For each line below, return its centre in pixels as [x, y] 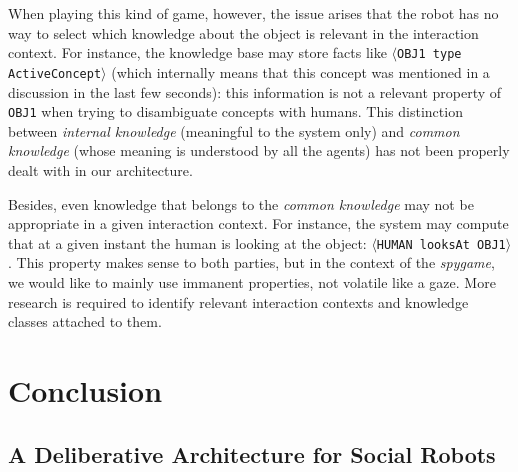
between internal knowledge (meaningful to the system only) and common [234, 130]
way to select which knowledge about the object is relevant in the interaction [243, 32]
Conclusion [85, 389]
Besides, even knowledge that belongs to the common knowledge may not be [241, 203]
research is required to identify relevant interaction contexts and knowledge [238, 301]
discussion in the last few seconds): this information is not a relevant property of [255, 91]
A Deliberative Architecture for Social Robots [252, 453]
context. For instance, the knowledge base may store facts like [197, 52]
